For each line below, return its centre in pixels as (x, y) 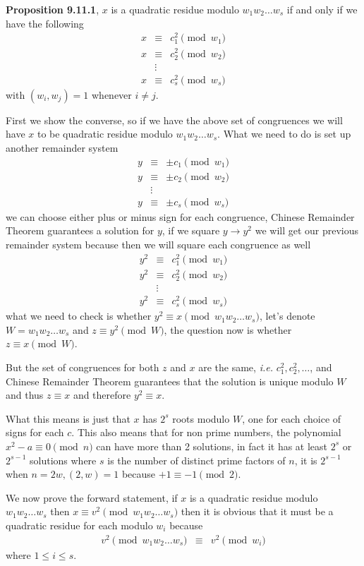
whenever (111, 94)
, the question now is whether (228, 329)
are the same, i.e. (236, 367)
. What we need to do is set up (284, 134)
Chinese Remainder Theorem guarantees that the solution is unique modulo (170, 381)
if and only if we (322, 9)
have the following (45, 23)
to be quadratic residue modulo (105, 134)
